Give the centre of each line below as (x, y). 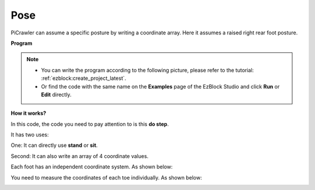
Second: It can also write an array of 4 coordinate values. (80, 156)
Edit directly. (56, 94)
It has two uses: (30, 135)
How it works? (29, 113)
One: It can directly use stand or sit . (54, 145)
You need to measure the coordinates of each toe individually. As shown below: (106, 177)
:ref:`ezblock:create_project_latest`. (84, 78)
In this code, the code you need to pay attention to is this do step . (90, 124)
